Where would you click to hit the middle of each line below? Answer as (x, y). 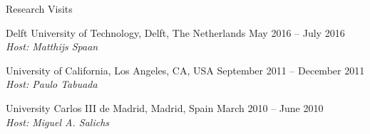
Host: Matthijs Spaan (52, 46)
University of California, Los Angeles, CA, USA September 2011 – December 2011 (185, 70)
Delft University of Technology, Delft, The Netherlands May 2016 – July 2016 (175, 32)
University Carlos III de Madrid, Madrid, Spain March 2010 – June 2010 (165, 107)
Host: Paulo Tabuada (52, 84)
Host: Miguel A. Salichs (58, 122)
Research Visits (39, 9)
